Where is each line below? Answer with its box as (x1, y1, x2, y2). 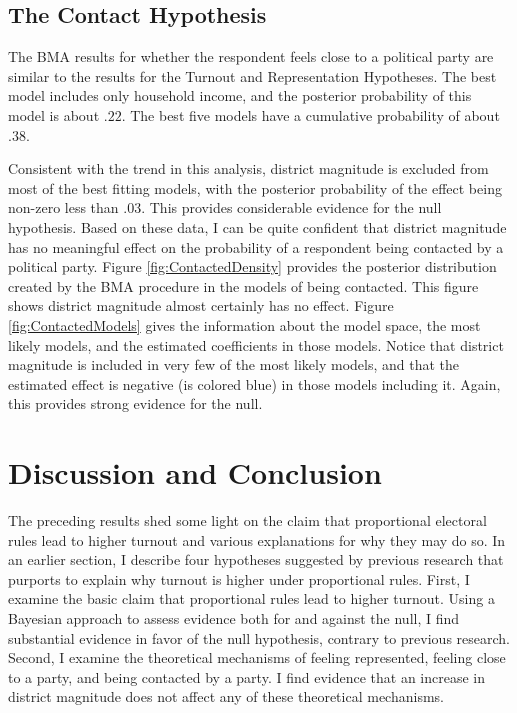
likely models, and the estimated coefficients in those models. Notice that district (8, 334, 504, 355)
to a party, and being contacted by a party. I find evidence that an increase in (8, 666, 485, 687)
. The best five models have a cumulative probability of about (121, 104, 500, 125)
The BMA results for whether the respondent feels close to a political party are (8, 46, 494, 67)
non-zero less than (8, 197, 119, 218)
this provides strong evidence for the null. (8, 393, 263, 414)
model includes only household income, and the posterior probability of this (8, 85, 472, 106)
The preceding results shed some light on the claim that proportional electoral (8, 510, 487, 531)
